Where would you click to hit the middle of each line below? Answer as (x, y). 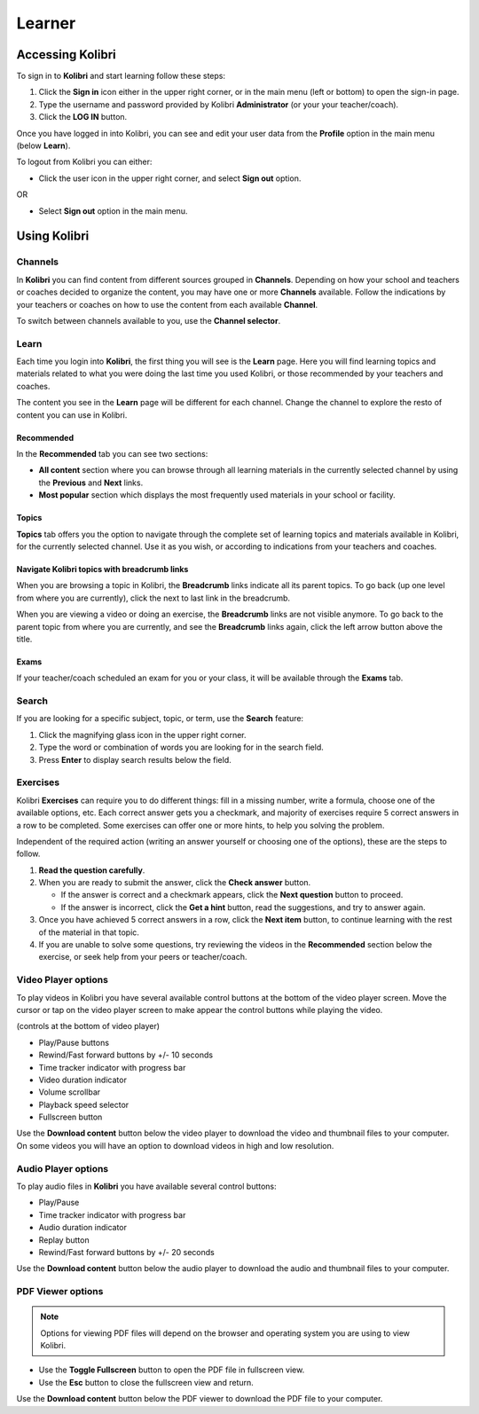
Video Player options (62, 980)
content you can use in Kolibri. (72, 415)
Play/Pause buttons (74, 1042)
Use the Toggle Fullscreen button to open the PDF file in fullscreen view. (172, 1370)
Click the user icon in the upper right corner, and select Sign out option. (170, 178)
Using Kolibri (53, 236)
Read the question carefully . (92, 870)
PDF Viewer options (60, 1292)
